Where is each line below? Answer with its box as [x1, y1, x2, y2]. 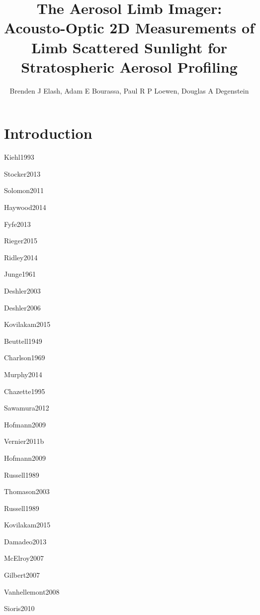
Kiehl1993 [4, 152, 34, 162]
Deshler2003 [4, 285, 41, 296]
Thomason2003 [4, 486, 50, 497]
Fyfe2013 [4, 218, 31, 229]
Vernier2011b [4, 436, 44, 446]
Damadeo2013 [4, 536, 47, 546]
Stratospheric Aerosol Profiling [21, 56, 238, 77]
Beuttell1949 [4, 335, 42, 346]
